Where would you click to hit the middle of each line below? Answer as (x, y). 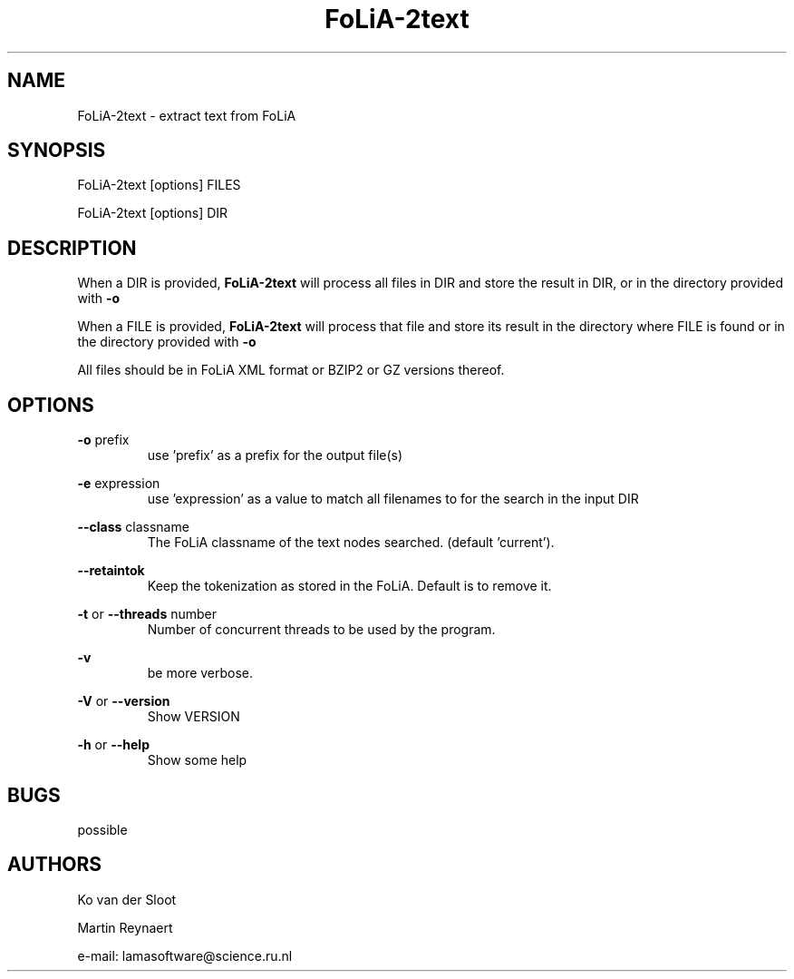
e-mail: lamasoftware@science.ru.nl (185, 955)
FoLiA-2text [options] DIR (153, 213)
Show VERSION (194, 717)
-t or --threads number (147, 614)
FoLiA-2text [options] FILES (159, 185)
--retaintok (111, 571)
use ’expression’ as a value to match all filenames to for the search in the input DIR (393, 499)
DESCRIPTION (72, 248)
